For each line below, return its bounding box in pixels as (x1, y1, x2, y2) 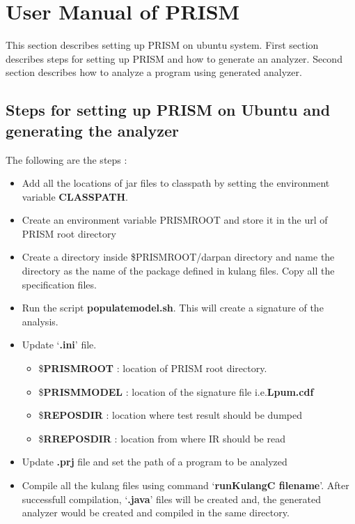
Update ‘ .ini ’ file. (22, 337, 97, 352)
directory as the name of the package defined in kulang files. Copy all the (22, 263, 335, 278)
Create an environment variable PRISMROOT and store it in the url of (22, 213, 328, 227)
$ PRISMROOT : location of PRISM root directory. (38, 361, 267, 376)
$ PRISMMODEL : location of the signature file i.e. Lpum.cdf (38, 384, 314, 399)
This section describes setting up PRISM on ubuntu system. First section (6, 38, 319, 52)
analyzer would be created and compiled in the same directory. (22, 505, 290, 520)
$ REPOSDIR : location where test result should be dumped (38, 408, 302, 422)
